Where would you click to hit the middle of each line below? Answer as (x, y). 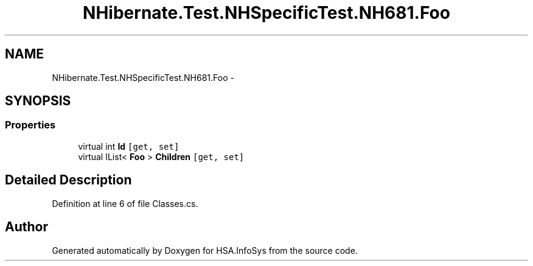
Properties (30, 125)
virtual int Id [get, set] (129, 146)
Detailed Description (68, 180)
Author (26, 227)
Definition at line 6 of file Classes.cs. (125, 203)
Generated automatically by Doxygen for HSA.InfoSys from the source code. (205, 250)
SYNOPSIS (38, 101)
